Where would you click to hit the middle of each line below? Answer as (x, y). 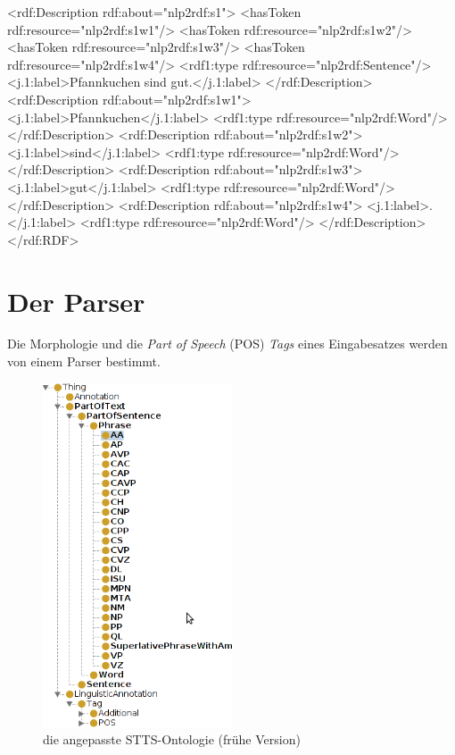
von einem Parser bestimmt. (84, 361)
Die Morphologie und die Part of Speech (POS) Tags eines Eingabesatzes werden (227, 344)
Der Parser (76, 301)
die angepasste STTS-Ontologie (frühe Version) (172, 739)
